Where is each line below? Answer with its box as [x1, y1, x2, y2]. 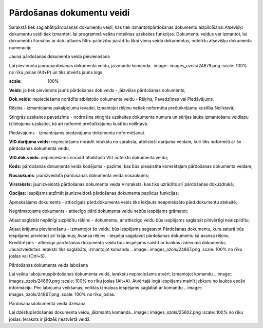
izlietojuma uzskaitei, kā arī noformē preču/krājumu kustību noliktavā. [9, 121, 149, 127]
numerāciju [9, 44, 32, 51]
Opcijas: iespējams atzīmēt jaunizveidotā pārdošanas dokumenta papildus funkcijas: [9, 190, 179, 196]
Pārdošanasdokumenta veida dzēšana [9, 300, 86, 306]
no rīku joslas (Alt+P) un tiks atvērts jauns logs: [9, 69, 104, 75]
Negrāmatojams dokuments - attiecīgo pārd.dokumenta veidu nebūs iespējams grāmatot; [9, 208, 188, 214]
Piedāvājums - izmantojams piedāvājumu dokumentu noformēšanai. [9, 129, 146, 136]
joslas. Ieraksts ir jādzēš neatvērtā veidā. [9, 316, 91, 322]
